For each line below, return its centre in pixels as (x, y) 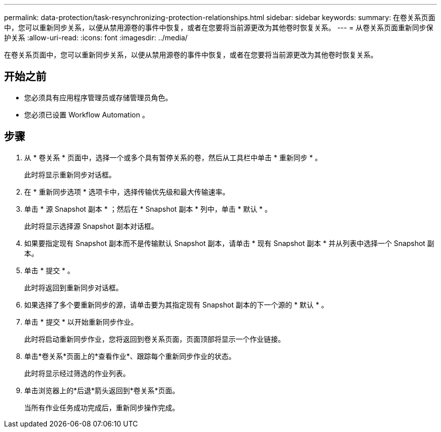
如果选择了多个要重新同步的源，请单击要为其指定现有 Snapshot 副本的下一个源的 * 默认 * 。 (176, 304)
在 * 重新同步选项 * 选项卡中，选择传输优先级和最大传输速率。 (127, 192)
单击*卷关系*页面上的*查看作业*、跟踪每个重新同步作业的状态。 (130, 356)
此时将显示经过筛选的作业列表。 (77, 373)
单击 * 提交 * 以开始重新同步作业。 (81, 322)
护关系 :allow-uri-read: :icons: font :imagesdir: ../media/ (96, 38)
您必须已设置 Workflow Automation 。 (87, 114)
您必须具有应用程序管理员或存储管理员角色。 (98, 97)
